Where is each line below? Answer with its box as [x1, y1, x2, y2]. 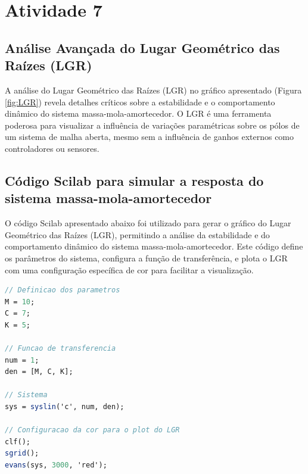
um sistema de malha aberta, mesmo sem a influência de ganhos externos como [5, 130, 294, 143]
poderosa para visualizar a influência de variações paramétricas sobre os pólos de [5, 118, 300, 131]
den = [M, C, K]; [5, 367, 73, 376]
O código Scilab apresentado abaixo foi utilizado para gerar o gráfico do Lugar [5, 217, 291, 229]
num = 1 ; [5, 355, 39, 364]
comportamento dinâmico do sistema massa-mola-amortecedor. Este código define [5, 240, 303, 252]
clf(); [5, 437, 30, 446]
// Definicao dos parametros [5, 286, 120, 295]
